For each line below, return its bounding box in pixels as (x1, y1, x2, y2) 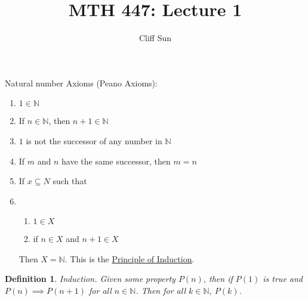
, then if (203, 272, 233, 285)
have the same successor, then (61, 154, 171, 167)
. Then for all (135, 284, 186, 297)
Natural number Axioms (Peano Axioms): (5, 76, 158, 89)
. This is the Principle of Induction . (64, 252, 195, 265)
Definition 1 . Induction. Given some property (5, 272, 175, 285)
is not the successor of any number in (26, 134, 162, 147)
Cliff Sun (138, 32, 172, 44)
